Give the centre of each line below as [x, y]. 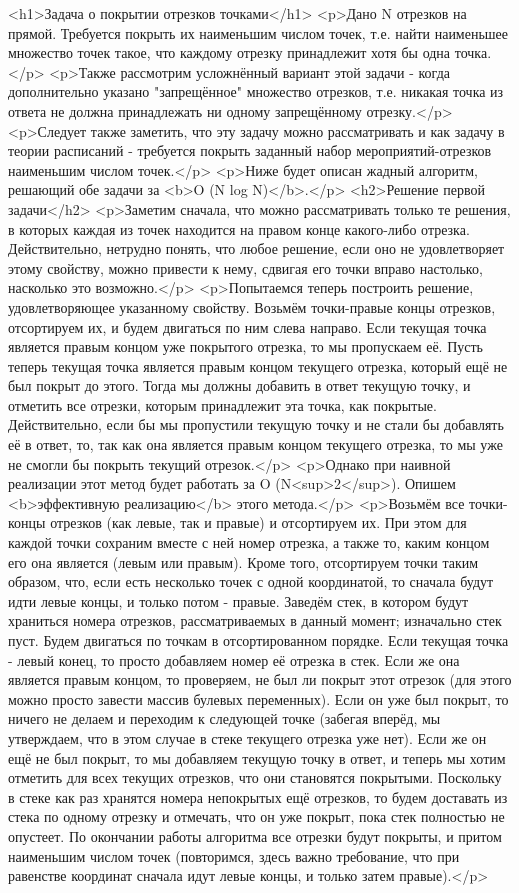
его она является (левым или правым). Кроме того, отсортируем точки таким [243, 561]
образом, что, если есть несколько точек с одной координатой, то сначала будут [251, 581]
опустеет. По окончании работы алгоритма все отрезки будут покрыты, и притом [255, 835]
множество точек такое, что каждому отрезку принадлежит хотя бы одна [229, 52]
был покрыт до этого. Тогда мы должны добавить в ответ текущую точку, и [239, 385]
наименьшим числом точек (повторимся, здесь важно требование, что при [234, 855]
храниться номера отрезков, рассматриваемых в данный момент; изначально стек [255, 620]
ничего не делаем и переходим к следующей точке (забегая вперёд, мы [224, 718]
